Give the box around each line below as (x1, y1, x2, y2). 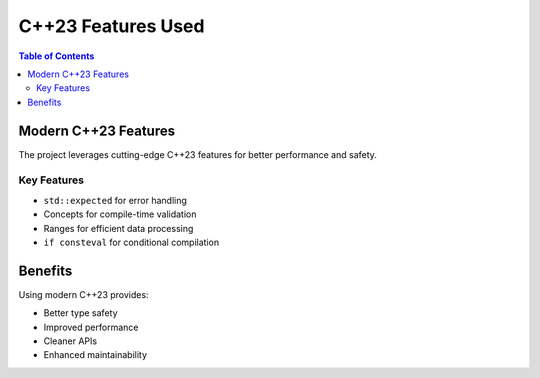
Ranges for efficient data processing (43, 222, 194, 234)
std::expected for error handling (43, 194, 187, 206)
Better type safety (43, 307, 119, 319)
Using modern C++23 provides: (18, 288, 149, 300)
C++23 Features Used (18, 15, 205, 37)
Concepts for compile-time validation (43, 208, 197, 220)
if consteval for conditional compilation (43, 236, 220, 248)
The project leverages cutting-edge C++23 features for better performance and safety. (18, 148, 377, 160)
